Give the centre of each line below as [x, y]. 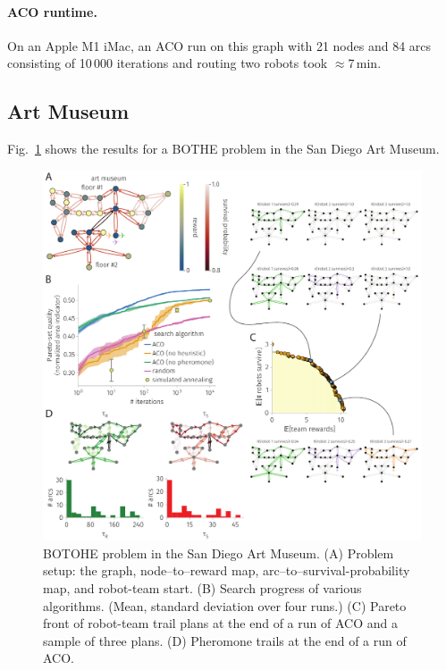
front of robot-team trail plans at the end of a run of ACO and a [220, 623]
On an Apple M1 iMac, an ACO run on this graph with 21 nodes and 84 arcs [219, 45]
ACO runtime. [52, 11]
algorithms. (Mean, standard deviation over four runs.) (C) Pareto [225, 605]
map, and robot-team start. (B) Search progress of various [202, 588]
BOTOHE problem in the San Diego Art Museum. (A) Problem [219, 553]
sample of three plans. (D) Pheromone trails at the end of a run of [225, 640]
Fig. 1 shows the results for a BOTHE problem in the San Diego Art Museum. [223, 149]
